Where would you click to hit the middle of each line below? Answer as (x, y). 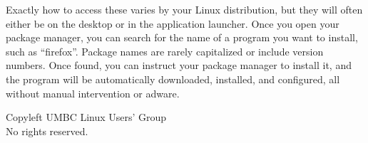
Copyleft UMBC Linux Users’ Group (86, 117)
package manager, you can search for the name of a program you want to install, (182, 37)
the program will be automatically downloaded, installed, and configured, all (173, 79)
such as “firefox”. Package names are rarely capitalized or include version (165, 51)
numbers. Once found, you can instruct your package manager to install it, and (179, 65)
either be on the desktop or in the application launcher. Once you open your (173, 23)
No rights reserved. (47, 131)
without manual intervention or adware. (93, 93)
